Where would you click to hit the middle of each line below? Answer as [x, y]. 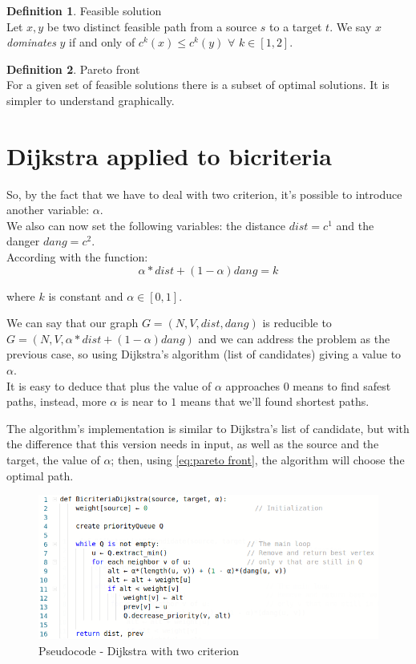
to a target [296, 26]
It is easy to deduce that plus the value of [109, 385]
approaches [253, 385]
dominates [31, 42]
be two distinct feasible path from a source [152, 26]
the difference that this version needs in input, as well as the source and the [193, 444]
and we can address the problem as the [294, 338]
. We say [351, 26]
